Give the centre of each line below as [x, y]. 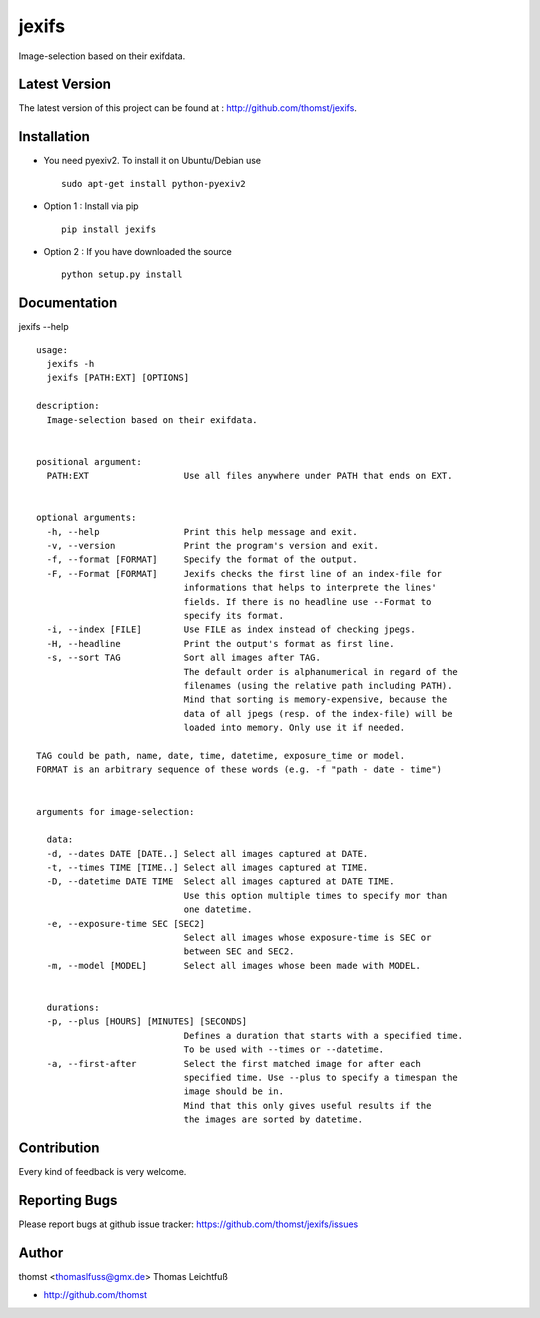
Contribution [59, 1147]
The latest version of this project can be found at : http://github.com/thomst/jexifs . [187, 108]
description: [68, 406]
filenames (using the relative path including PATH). [318, 685]
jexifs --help [43, 327]
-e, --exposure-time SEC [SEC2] [125, 923]
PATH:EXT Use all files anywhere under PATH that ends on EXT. [249, 476]
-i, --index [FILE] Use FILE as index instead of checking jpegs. [231, 629]
